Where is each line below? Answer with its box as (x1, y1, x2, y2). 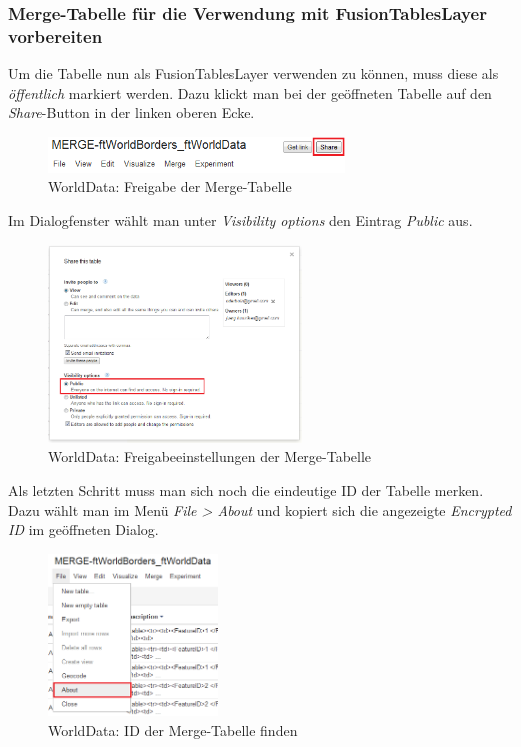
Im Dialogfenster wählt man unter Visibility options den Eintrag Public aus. (8, 209, 473, 230)
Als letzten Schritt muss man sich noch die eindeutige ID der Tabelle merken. (8, 479, 484, 500)
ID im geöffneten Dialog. (8, 519, 159, 540)
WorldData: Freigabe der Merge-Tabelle (48, 176, 292, 197)
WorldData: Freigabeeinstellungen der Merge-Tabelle (48, 446, 372, 467)
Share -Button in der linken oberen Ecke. (8, 102, 255, 123)
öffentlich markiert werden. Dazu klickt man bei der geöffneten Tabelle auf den (8, 82, 492, 103)
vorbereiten (8, 23, 103, 48)
